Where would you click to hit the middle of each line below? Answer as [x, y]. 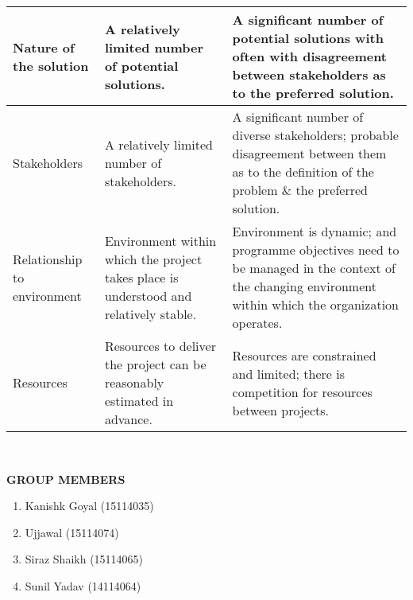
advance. [128, 419]
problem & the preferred [300, 190]
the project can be [155, 364]
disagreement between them [309, 153]
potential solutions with [308, 38]
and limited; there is [289, 373]
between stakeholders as [309, 74]
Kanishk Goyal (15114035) [89, 506]
